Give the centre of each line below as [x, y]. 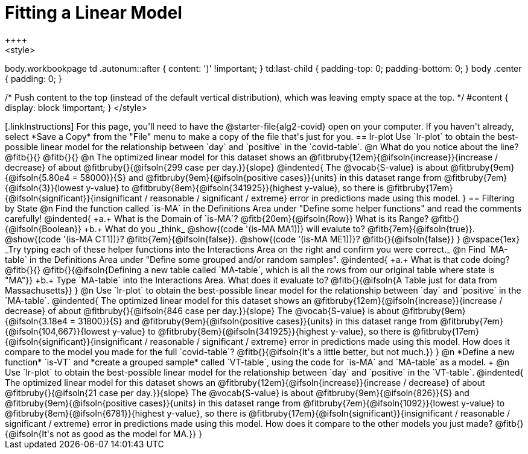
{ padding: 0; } [33, 78]
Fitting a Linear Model [94, 13]
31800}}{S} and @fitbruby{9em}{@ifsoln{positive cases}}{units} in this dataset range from [258, 321]
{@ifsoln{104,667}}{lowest [57, 331]
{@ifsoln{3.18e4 [36, 321]
